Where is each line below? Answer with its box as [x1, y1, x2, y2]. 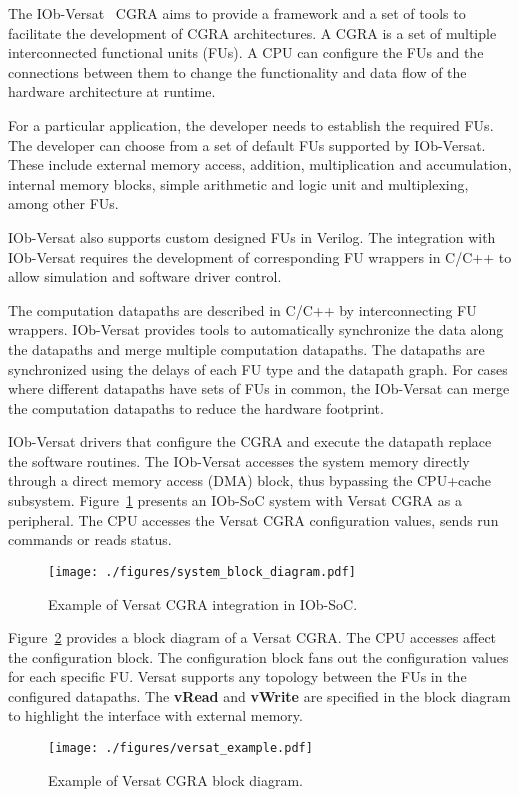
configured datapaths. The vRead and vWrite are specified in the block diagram [8, 685, 511, 706]
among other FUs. [8, 193, 119, 214]
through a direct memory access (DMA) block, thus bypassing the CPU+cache [8, 470, 492, 491]
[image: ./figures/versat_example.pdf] [48, 741, 313, 756]
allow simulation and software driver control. [8, 266, 282, 287]
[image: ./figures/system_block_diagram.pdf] [48, 564, 356, 579]
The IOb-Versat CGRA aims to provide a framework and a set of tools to [8, 3, 466, 23]
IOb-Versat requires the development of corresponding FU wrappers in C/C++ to [8, 246, 512, 267]
